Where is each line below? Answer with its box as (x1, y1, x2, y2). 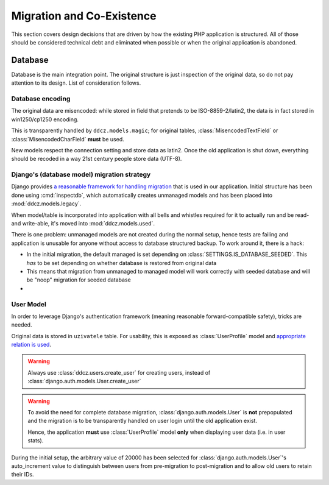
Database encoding (11, 94, 71, 103)
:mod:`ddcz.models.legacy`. (11, 200, 82, 207)
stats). (27, 437, 44, 444)
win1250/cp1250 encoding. (11, 116, 79, 123)
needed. (11, 321, 32, 328)
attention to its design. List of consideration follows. (11, 79, 141, 87)
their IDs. (11, 471, 34, 478)
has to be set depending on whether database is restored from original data (26, 259, 217, 266)
